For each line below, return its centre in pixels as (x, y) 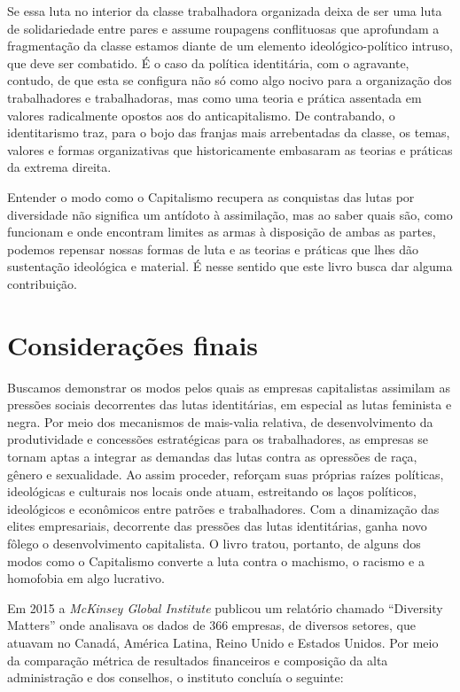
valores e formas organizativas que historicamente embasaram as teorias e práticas (230, 149)
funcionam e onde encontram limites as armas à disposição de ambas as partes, (222, 232)
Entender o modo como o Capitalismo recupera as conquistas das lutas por (211, 196)
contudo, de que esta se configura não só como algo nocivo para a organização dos (230, 80)
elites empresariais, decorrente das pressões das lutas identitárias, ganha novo (217, 526)
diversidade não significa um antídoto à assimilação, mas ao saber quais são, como (230, 214)
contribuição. (43, 283)
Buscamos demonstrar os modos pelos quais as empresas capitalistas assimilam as (229, 387)
